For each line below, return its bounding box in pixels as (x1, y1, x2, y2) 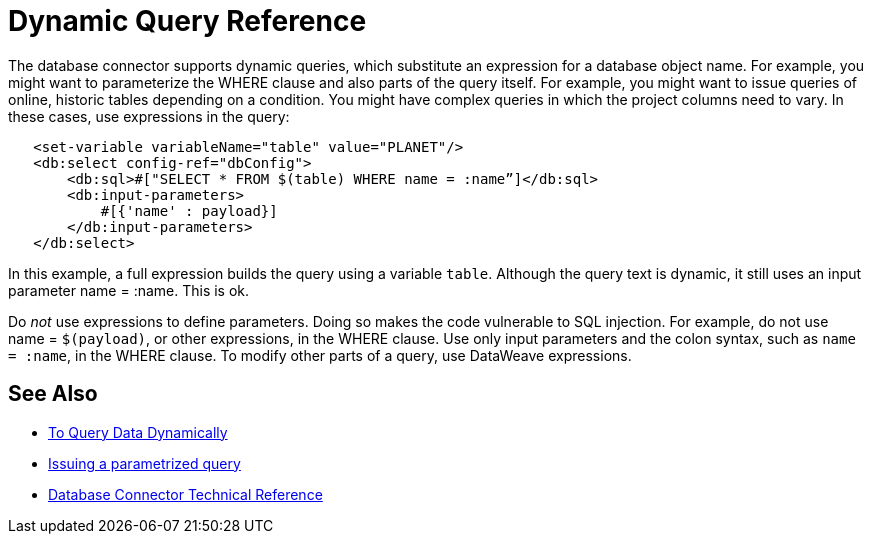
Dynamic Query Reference (8, 4, 367, 38)
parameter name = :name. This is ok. (8, 281, 250, 299)
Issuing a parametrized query (48, 454, 241, 472)
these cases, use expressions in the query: (8, 107, 290, 125)
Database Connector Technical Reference (48, 485, 323, 503)
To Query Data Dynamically (48, 423, 228, 441)
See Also (8, 381, 98, 407)
